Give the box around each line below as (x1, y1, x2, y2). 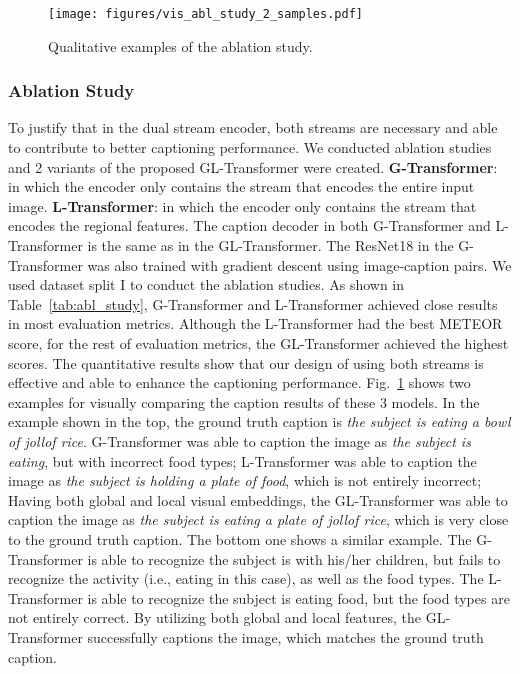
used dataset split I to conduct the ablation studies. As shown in (8, 274, 405, 295)
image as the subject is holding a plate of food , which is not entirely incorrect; (8, 470, 482, 491)
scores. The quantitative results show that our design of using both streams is (8, 352, 484, 373)
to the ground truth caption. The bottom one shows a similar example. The (8, 528, 472, 549)
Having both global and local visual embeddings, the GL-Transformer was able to (8, 489, 508, 510)
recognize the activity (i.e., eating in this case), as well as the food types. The (8, 568, 484, 589)
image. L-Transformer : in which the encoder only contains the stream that (8, 195, 477, 216)
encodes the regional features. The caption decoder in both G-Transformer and (8, 215, 491, 236)
